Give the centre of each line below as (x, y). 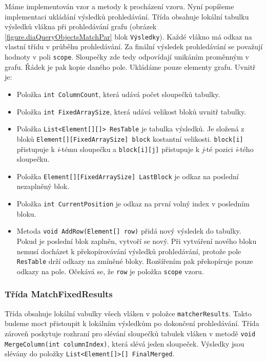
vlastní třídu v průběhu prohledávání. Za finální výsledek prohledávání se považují (134, 46)
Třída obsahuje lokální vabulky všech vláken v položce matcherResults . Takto (128, 313)
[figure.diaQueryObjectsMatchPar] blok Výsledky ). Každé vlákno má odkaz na (128, 36)
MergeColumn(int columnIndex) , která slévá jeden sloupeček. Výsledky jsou (125, 343)
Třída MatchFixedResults (59, 294)
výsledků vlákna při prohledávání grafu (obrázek (81, 26)
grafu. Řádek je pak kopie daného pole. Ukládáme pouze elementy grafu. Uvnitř (130, 66)
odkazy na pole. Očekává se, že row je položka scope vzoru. (110, 271)
